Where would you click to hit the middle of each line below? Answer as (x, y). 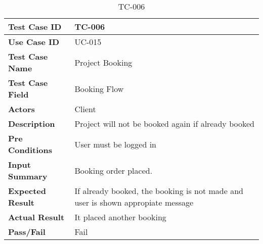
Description (32, 124)
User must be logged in (115, 144)
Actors (21, 109)
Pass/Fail (27, 232)
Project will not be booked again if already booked (164, 124)
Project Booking (103, 62)
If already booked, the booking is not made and (159, 191)
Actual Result (36, 217)
